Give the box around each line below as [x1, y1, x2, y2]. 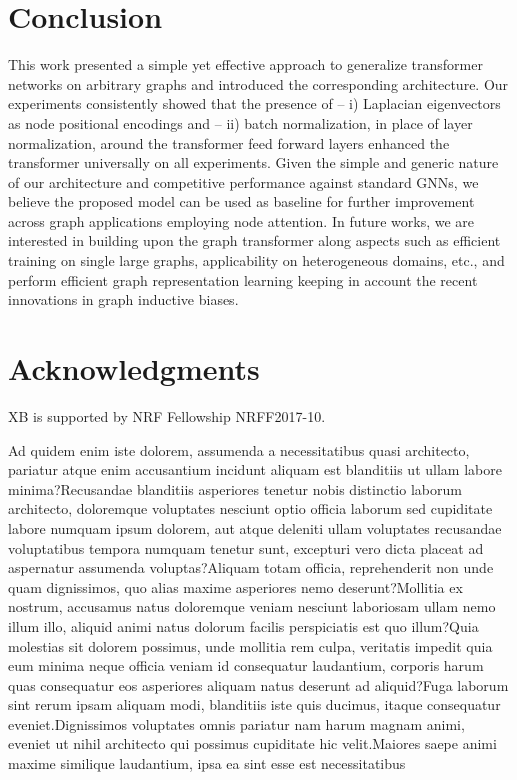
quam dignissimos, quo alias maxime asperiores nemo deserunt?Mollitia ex [8, 576, 463, 597]
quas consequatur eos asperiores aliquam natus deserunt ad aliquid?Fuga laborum [8, 674, 509, 695]
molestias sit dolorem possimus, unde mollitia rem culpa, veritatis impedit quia [8, 635, 493, 656]
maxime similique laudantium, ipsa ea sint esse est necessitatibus [8, 753, 406, 774]
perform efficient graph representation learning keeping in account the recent [8, 269, 478, 290]
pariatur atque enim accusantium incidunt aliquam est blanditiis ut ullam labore [8, 459, 502, 480]
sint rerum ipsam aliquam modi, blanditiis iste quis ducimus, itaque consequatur [8, 694, 501, 715]
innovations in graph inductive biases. [8, 289, 239, 310]
